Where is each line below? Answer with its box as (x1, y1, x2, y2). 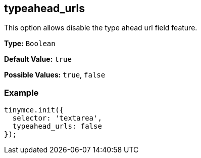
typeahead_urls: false (12, 122, 102, 131)
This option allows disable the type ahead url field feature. (4, 23, 197, 32)
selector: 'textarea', (12, 114, 102, 123)
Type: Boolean (4, 39, 56, 48)
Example (4, 87, 39, 98)
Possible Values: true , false (4, 70, 106, 80)
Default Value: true (4, 55, 72, 64)
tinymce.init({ (4, 106, 64, 114)
